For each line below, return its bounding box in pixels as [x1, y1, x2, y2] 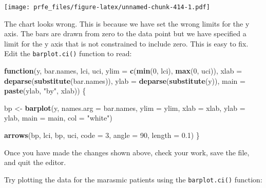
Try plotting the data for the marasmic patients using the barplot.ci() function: [4, 174, 262, 184]
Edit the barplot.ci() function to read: [4, 48, 132, 59]
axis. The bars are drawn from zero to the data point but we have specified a [4, 28, 246, 39]
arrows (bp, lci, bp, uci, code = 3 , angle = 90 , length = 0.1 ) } [4, 130, 200, 140]
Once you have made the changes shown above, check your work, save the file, [4, 147, 250, 157]
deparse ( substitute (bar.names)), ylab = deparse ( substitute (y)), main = [4, 75, 245, 86]
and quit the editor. [4, 157, 66, 168]
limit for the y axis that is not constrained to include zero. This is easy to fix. [4, 38, 249, 49]
